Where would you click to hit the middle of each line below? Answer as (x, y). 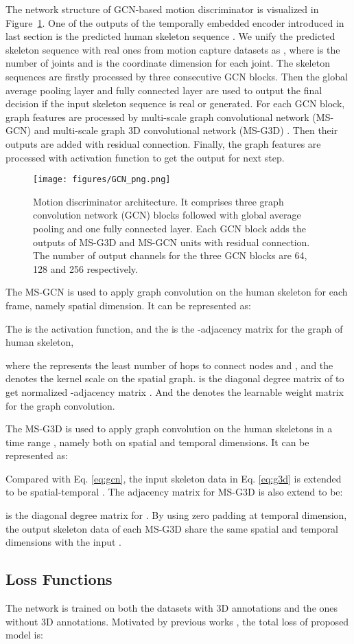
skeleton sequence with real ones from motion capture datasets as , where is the (173, 49)
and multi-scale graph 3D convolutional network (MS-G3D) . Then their (186, 130)
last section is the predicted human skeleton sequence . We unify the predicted (170, 36)
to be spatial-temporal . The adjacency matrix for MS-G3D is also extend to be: (174, 492)
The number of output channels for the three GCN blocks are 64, (170, 255)
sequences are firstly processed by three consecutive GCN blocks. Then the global (177, 76)
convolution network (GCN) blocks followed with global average (167, 215)
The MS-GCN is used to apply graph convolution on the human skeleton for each (177, 292)
